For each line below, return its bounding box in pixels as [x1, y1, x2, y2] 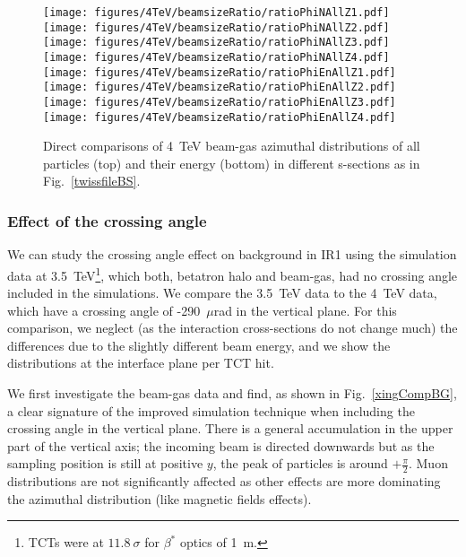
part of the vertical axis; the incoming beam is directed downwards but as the [7, 436, 435, 455]
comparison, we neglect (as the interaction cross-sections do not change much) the [7, 318, 458, 337]
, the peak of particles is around [212, 454, 388, 473]
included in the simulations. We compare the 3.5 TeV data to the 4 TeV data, [7, 283, 437, 302]
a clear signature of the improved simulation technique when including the [7, 401, 415, 420]
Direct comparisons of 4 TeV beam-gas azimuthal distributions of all [43, 136, 420, 155]
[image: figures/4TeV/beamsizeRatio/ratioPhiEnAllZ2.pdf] [43, 81, 396, 94]
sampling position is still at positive [7, 454, 203, 473]
